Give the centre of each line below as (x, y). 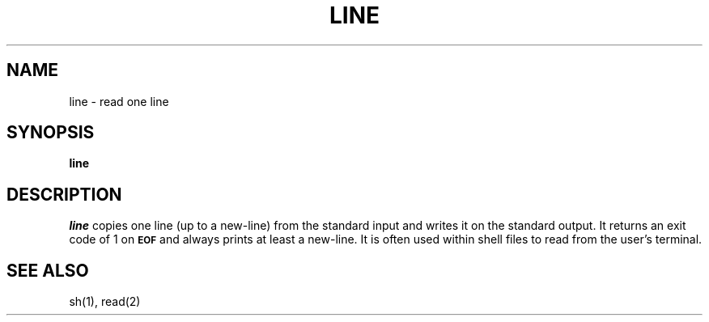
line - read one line (119, 101)
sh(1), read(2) (105, 302)
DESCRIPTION (64, 194)
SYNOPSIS (51, 133)
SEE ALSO (48, 270)
